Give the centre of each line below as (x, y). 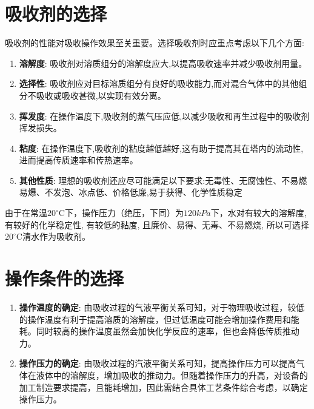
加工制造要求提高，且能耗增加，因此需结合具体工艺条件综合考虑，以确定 (163, 387)
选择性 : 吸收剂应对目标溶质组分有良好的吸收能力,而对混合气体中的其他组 (163, 83)
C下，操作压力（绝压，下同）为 (121, 213)
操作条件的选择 (65, 278)
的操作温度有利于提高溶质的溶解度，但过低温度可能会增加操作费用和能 (159, 319)
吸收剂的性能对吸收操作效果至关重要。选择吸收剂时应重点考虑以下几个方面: (155, 43)
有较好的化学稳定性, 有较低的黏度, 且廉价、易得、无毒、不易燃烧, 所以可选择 (157, 224)
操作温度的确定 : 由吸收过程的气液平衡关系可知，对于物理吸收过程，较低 (162, 307)
